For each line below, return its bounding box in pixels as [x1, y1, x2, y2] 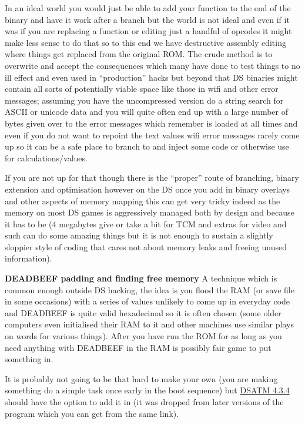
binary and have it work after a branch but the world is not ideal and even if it [5, 13, 290, 25]
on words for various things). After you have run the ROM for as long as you [5, 330, 282, 342]
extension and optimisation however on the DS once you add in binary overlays [5, 183, 290, 195]
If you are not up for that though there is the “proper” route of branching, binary [5, 171, 299, 184]
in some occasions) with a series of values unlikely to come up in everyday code [5, 295, 290, 307]
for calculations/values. [5, 151, 88, 164]
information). [5, 252, 52, 264]
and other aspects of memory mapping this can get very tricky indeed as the [5, 194, 280, 207]
